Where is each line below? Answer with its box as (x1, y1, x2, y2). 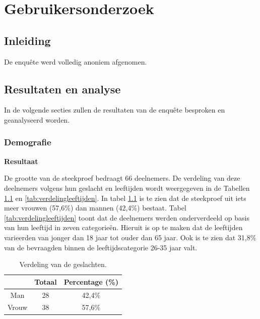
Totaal (34, 276, 57, 287)
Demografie (4, 136, 51, 148)
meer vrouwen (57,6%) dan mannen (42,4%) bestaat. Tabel (4, 202, 186, 213)
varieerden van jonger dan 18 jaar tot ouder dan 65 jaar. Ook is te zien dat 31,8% (4, 232, 256, 242)
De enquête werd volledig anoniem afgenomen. (4, 56, 147, 67)
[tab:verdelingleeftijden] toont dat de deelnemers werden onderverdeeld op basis (4, 212, 249, 223)
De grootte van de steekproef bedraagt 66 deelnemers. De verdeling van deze (4, 173, 240, 183)
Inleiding (4, 32, 51, 48)
